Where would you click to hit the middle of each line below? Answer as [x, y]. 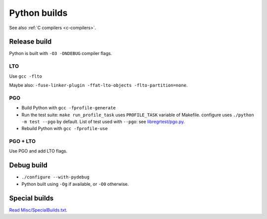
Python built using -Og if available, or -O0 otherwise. [75, 184]
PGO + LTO [22, 141]
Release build [30, 42]
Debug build [28, 165]
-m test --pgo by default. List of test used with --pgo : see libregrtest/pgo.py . [103, 122]
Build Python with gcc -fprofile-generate [69, 108]
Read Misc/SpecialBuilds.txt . [38, 210]
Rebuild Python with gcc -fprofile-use [65, 129]
